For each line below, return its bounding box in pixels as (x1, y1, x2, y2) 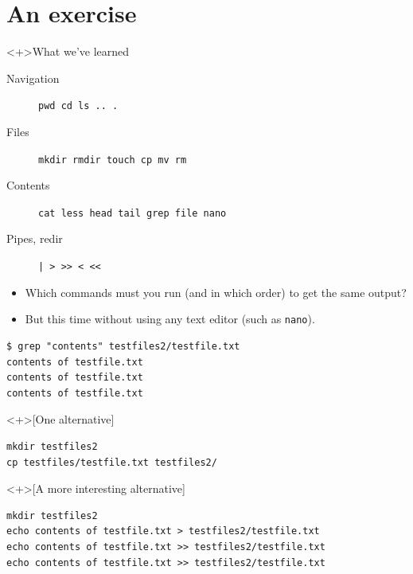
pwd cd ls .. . (38, 100, 119, 112)
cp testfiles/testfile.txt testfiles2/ (6, 456, 217, 468)
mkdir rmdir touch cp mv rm (38, 154, 187, 166)
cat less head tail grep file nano (38, 207, 227, 219)
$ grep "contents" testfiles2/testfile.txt (6, 340, 240, 352)
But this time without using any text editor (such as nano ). (25, 310, 315, 327)
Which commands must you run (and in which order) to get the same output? (25, 283, 407, 300)
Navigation (6, 69, 60, 86)
